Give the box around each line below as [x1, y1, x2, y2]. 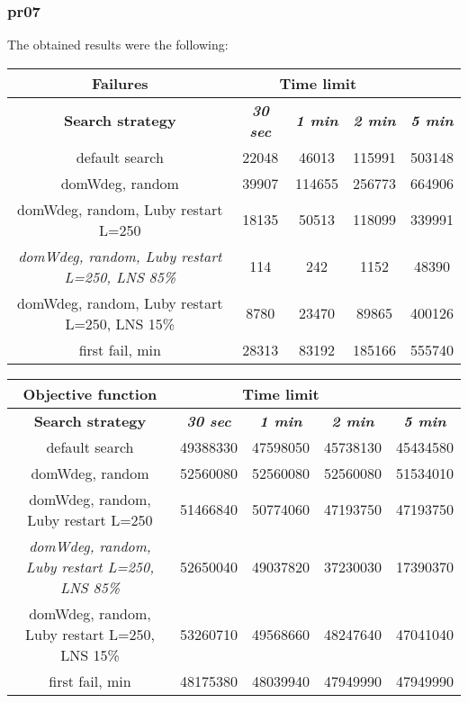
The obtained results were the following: [7, 35, 229, 54]
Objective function [22, 383, 157, 404]
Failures [91, 72, 148, 94]
